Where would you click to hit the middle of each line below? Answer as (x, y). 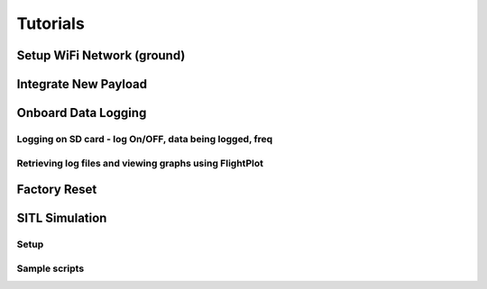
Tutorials (51, 23)
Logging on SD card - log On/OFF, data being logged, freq (145, 139)
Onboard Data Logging (82, 113)
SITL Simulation (62, 218)
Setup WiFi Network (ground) (101, 55)
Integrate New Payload (82, 84)
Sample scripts (51, 268)
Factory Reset (57, 190)
